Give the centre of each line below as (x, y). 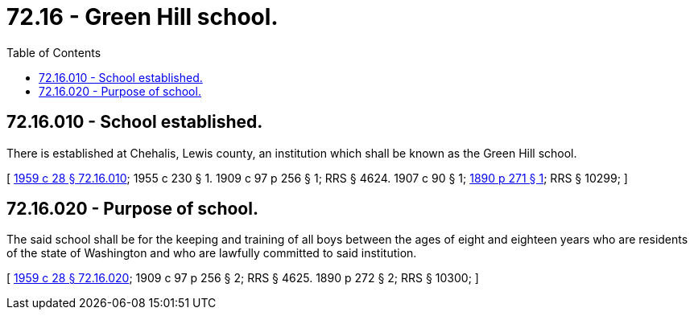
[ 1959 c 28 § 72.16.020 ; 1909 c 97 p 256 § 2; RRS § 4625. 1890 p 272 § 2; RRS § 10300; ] (243, 278)
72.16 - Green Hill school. (143, 17)
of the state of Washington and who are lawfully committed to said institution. (212, 253)
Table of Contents (54, 52)
